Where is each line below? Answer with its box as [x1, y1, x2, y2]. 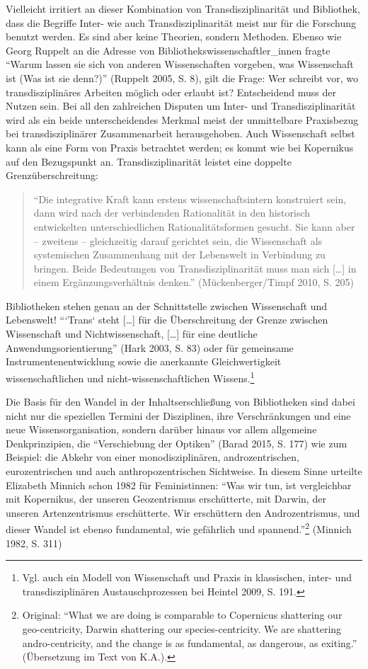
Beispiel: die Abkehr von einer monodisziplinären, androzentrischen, [6, 450, 299, 464]
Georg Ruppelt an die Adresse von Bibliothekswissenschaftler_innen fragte [6, 42, 330, 57]
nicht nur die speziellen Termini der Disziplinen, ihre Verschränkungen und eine [6, 408, 351, 423]
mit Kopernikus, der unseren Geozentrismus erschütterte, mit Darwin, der [6, 491, 326, 506]
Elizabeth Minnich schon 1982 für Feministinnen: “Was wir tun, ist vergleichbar [6, 477, 352, 492]
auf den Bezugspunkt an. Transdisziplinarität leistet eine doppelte [6, 154, 292, 168]
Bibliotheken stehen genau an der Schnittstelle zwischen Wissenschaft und [6, 298, 328, 313]
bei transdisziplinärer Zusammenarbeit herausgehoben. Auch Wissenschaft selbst [6, 126, 355, 141]
